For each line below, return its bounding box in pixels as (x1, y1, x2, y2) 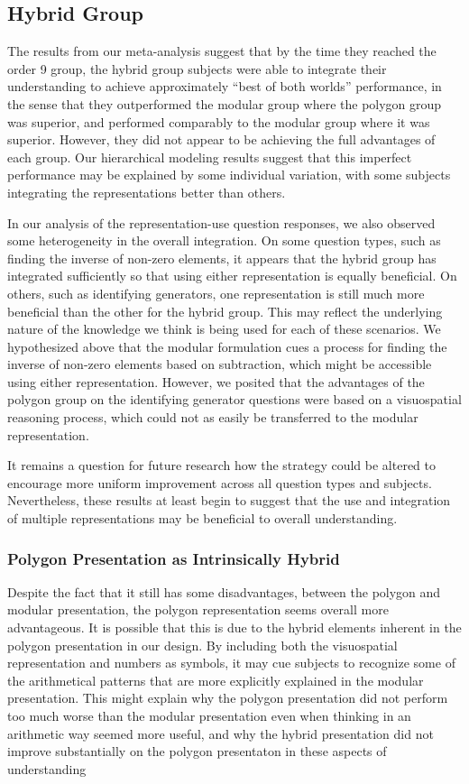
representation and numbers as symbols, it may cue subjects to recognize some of (7, 653, 455, 672)
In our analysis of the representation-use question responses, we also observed (7, 213, 436, 232)
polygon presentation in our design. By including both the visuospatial (7, 635, 398, 654)
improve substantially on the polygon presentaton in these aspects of (7, 742, 387, 761)
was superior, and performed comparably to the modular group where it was (7, 112, 430, 131)
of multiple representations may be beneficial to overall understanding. (7, 509, 398, 528)
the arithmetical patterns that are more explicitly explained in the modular (7, 670, 424, 689)
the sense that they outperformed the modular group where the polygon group (7, 94, 442, 113)
